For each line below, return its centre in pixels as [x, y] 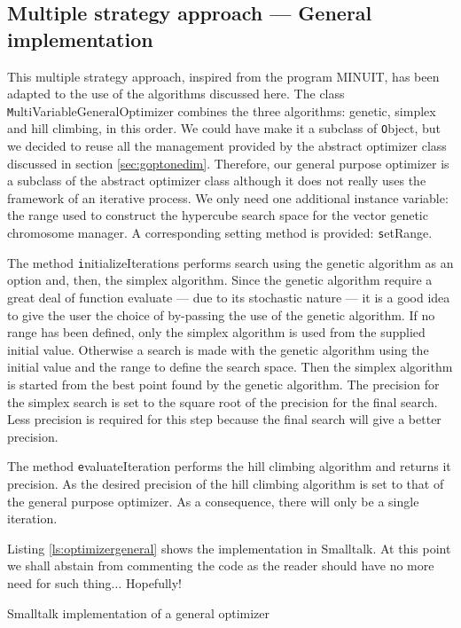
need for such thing [59, 582]
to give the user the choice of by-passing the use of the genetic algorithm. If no [221, 314]
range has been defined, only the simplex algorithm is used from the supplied [216, 332]
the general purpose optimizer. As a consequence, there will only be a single [213, 501]
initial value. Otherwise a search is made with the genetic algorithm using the [218, 349]
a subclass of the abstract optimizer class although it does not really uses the [217, 181]
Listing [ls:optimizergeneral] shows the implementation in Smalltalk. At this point [229, 548]
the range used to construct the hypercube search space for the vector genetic [218, 215]
